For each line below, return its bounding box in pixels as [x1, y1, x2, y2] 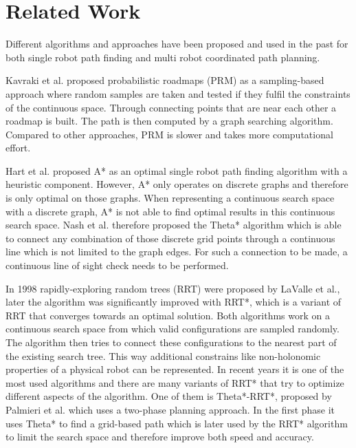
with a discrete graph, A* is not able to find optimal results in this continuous [5, 204, 335, 218]
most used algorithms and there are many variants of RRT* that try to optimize [5, 375, 344, 390]
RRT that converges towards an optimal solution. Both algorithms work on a [5, 308, 330, 322]
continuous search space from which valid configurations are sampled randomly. [5, 321, 340, 336]
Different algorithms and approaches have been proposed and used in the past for [5, 36, 348, 51]
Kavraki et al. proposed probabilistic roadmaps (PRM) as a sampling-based [5, 73, 324, 87]
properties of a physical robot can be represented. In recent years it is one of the [5, 362, 344, 376]
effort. [5, 140, 31, 155]
